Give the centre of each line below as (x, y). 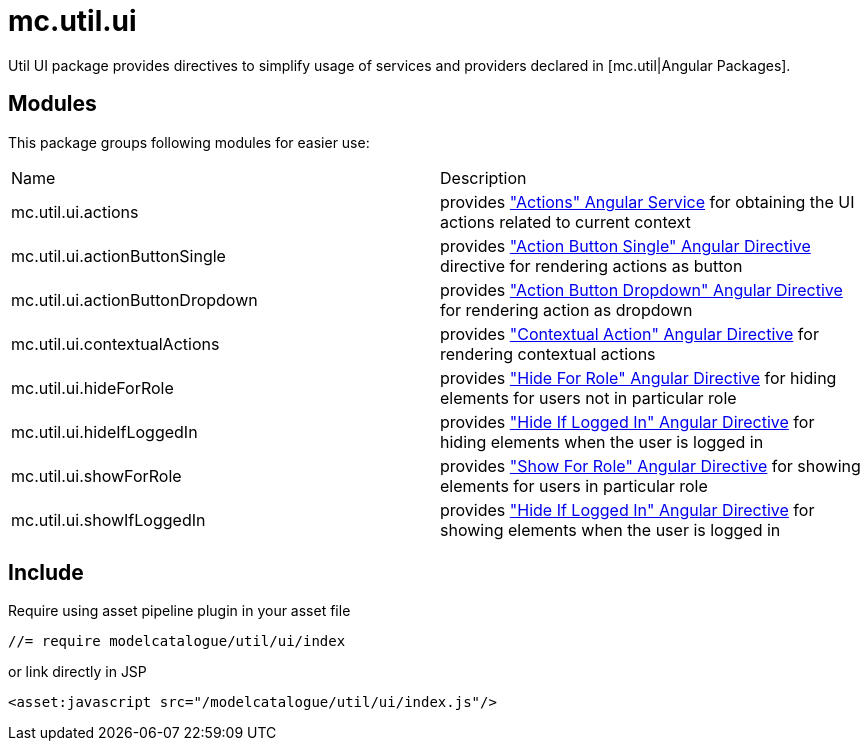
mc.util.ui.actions (75, 211)
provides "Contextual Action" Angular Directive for (629, 333)
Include (46, 573)
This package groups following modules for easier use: (189, 142)
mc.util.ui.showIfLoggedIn (108, 519)
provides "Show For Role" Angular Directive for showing (650, 465)
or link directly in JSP (77, 672)
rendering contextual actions (548, 353)
